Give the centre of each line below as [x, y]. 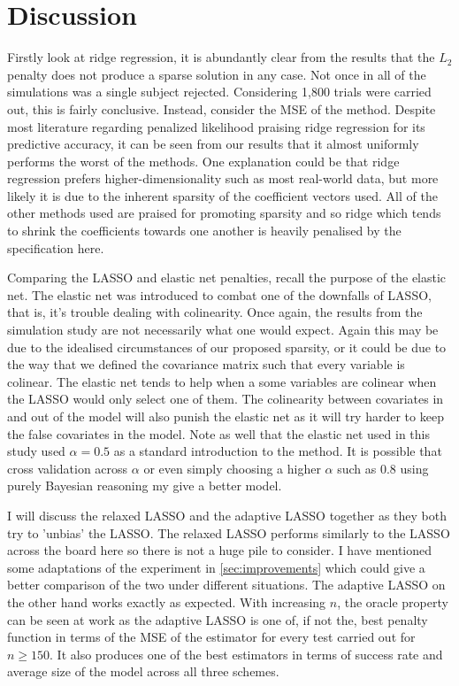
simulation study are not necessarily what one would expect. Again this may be [223, 330]
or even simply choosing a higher [232, 468]
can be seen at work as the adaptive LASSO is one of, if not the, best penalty [218, 619]
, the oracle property [393, 601]
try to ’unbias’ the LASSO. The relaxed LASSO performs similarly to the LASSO [229, 532]
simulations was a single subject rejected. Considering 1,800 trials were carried [219, 92]
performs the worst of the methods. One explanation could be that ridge [203, 161]
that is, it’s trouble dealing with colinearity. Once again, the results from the [215, 312]
